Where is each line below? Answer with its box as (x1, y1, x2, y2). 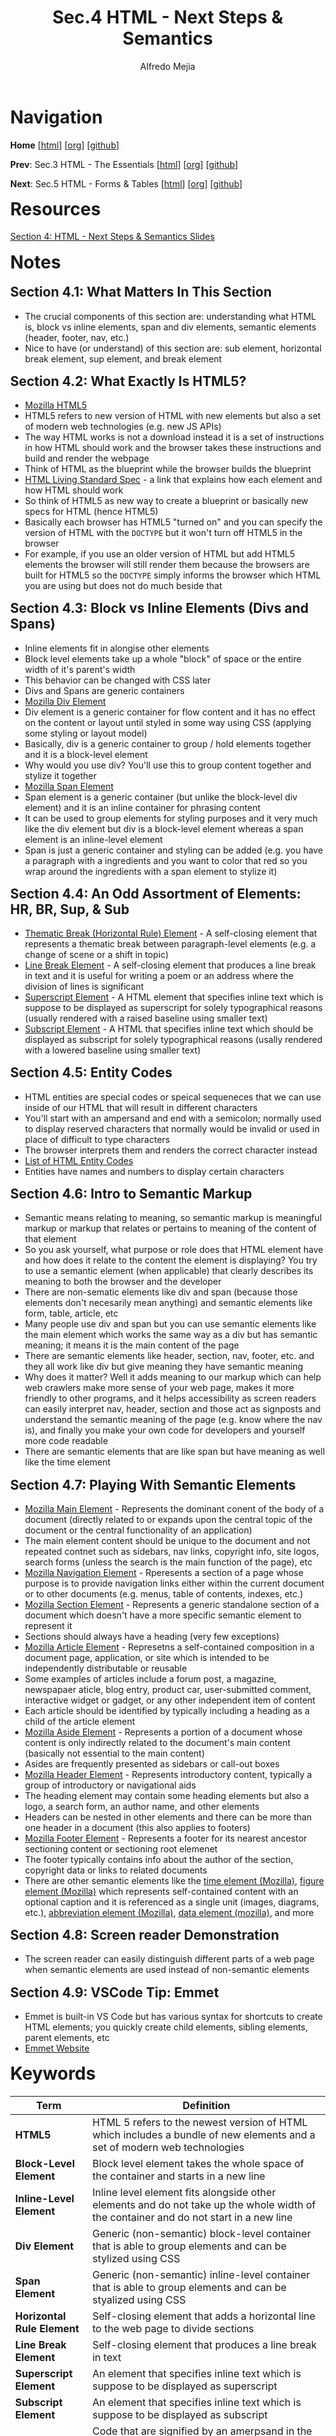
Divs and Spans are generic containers (24, 684, 185, 696)
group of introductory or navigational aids (24, 1779, 197, 1791)
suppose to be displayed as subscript (92, 2407, 268, 2421)
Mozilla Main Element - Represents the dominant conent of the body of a (24, 1502, 324, 1515)
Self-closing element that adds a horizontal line (92, 2309, 316, 2323)
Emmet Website (24, 2042, 90, 2054)
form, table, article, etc (24, 1307, 119, 1320)
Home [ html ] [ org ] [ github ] (10, 139, 120, 151)
